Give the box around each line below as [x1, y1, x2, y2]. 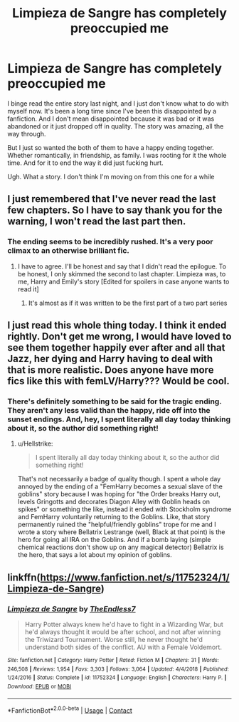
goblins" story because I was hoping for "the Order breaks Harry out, [17, 490, 221, 498]
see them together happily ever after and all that [7, 341, 225, 354]
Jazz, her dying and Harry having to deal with [7, 353, 213, 365]
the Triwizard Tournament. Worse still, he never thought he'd [24, 636, 203, 643]
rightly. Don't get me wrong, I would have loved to [7, 331, 232, 343]
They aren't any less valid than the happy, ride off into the [7, 405, 211, 415]
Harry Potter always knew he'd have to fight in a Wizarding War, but [24, 620, 224, 628]
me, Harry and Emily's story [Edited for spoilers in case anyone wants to [17, 277, 230, 286]
